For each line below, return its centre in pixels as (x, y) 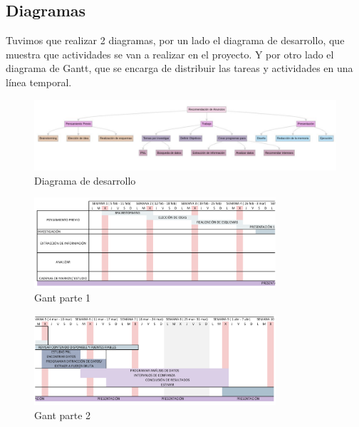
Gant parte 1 (63, 298)
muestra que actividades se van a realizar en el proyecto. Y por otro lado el (170, 54)
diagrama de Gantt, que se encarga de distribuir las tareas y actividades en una (179, 68)
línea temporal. (39, 82)
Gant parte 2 (63, 415)
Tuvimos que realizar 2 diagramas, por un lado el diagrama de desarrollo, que (175, 40)
